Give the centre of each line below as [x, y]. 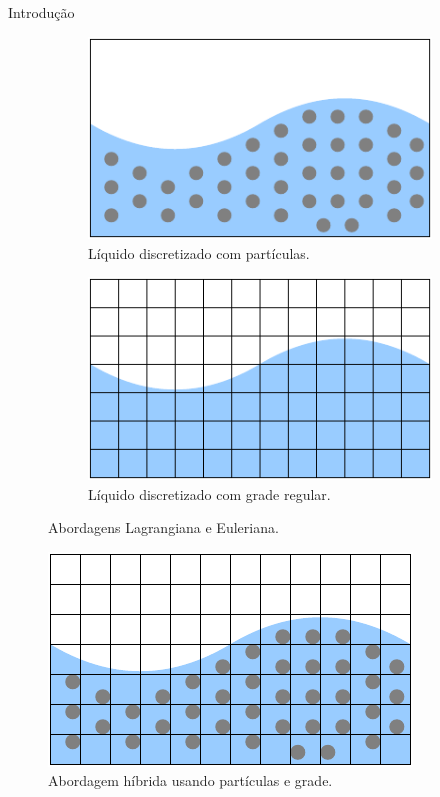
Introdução [41, 12]
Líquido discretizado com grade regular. [209, 493]
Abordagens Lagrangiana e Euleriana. [163, 527]
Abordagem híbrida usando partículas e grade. [190, 780]
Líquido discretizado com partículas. [199, 252]
